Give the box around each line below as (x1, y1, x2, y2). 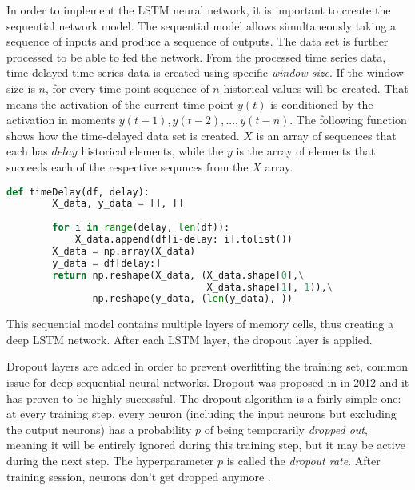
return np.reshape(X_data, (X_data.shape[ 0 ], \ (52, 269, 305, 281)
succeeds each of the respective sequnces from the (6, 158, 249, 175)
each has (6, 143, 48, 159)
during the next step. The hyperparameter (6, 452, 214, 469)
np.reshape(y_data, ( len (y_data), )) (92, 293, 293, 305)
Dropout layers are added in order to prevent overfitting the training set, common (6, 358, 408, 375)
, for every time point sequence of (45, 79, 209, 96)
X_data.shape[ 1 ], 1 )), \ (206, 281, 333, 293)
